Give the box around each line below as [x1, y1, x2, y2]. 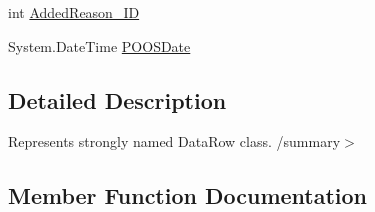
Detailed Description [8, 84, 227, 115]
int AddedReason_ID [8, 2, 140, 22]
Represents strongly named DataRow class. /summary [8, 131, 341, 152]
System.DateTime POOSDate [8, 35, 191, 56]
